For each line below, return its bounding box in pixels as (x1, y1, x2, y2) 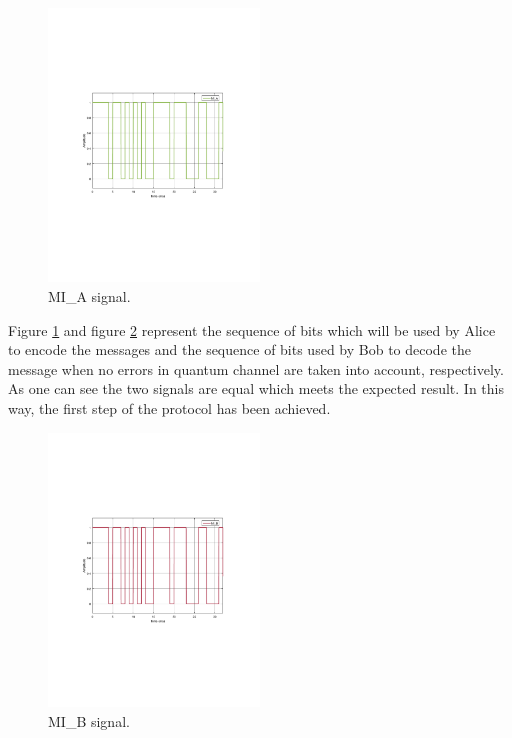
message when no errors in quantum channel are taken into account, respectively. (8, 358, 504, 379)
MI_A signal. (48, 286, 131, 307)
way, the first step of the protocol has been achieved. (8, 398, 331, 418)
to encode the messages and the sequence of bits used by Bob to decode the (8, 339, 471, 360)
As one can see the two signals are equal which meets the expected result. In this (8, 378, 504, 399)
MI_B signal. (48, 710, 130, 731)
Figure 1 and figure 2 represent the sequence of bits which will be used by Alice (8, 319, 496, 340)
